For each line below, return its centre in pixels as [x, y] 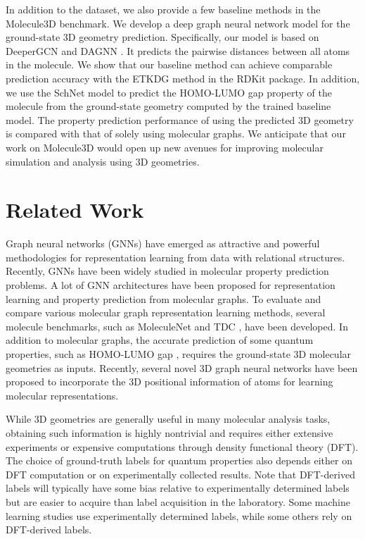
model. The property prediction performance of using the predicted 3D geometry [180, 119]
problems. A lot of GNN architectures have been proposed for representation [171, 285]
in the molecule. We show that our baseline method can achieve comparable [169, 64]
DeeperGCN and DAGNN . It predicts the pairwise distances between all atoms [178, 50]
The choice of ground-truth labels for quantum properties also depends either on [179, 460]
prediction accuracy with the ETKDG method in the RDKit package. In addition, [183, 78]
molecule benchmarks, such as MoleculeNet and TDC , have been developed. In [177, 326]
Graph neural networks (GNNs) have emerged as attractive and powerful [163, 243]
